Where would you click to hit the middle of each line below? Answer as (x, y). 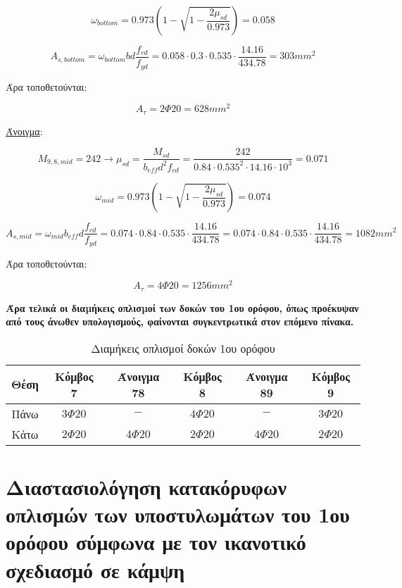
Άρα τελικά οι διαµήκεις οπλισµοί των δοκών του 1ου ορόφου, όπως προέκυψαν (182, 307)
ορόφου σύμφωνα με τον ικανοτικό (156, 542)
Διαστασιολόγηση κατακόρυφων (146, 487)
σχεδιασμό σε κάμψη (95, 569)
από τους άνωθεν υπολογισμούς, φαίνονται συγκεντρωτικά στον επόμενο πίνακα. (180, 321)
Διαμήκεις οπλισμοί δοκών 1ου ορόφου (183, 348)
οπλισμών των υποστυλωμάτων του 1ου (178, 514)
